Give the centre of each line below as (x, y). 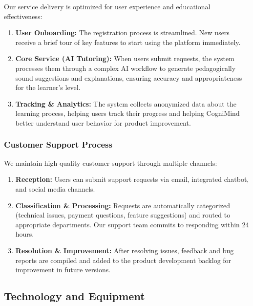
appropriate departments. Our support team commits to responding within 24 (132, 224)
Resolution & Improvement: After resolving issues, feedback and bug (125, 250)
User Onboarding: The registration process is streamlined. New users (122, 33)
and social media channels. (55, 188)
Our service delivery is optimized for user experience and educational (107, 6)
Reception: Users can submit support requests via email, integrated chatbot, (132, 179)
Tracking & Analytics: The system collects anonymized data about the (126, 103)
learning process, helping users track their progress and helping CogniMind (127, 113)
